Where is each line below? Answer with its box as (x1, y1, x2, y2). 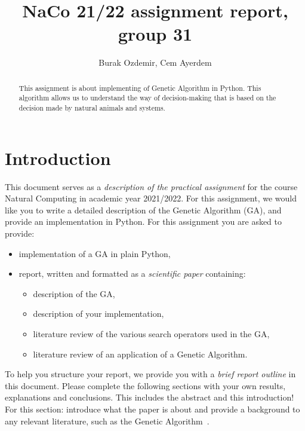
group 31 (118, 22, 193, 46)
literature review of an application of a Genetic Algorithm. (33, 347, 248, 360)
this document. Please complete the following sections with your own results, (5, 379, 286, 392)
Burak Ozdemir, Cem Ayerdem (98, 56, 212, 69)
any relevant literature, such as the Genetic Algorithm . (5, 414, 210, 427)
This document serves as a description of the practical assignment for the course (5, 180, 298, 192)
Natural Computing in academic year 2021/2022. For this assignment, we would (5, 192, 297, 204)
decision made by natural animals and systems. (19, 103, 165, 113)
